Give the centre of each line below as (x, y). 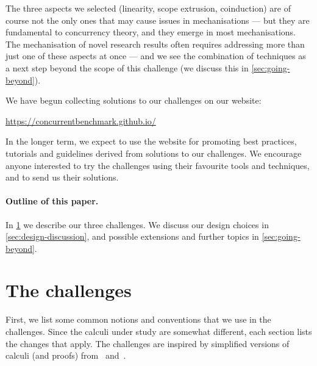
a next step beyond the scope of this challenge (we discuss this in (127, 67)
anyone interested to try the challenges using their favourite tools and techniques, (158, 165)
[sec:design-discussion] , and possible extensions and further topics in (132, 236)
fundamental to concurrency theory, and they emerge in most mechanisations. (151, 32)
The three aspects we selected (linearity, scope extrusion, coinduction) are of (148, 8)
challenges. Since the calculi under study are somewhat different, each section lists (159, 332)
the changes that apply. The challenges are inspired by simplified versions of (148, 343)
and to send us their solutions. (62, 177)
